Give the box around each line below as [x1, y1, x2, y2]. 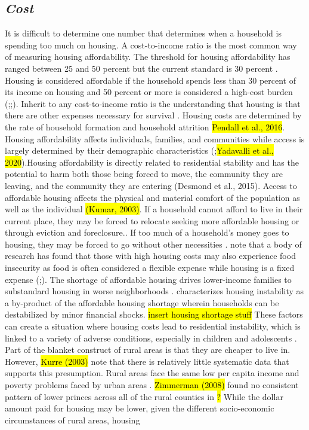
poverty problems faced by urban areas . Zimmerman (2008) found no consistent [5, 379, 299, 391]
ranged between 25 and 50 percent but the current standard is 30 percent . [5, 62, 278, 74]
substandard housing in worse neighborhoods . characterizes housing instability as [5, 285, 304, 297]
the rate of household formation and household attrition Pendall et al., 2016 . [5, 120, 285, 133]
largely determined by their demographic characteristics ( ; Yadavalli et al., [5, 144, 274, 157]
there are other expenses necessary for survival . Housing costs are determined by [5, 109, 302, 121]
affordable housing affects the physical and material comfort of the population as [5, 191, 300, 203]
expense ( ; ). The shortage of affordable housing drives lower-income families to [5, 273, 292, 285]
